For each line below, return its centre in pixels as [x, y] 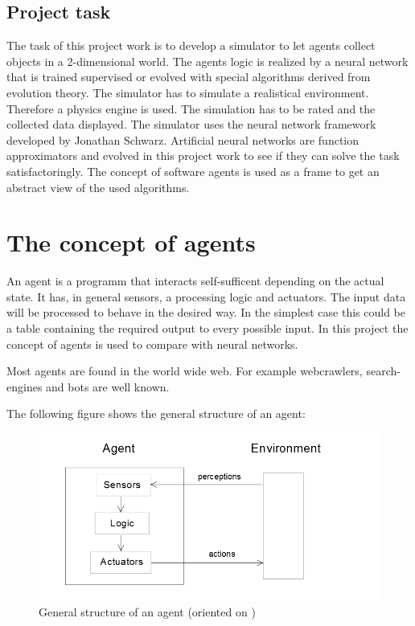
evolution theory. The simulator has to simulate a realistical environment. [188, 92]
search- [383, 371]
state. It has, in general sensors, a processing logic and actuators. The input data [206, 296]
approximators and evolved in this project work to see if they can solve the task [203, 155]
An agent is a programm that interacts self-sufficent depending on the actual [195, 281]
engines [25, 386]
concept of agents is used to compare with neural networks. [152, 344]
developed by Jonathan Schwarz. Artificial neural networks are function [183, 139]
